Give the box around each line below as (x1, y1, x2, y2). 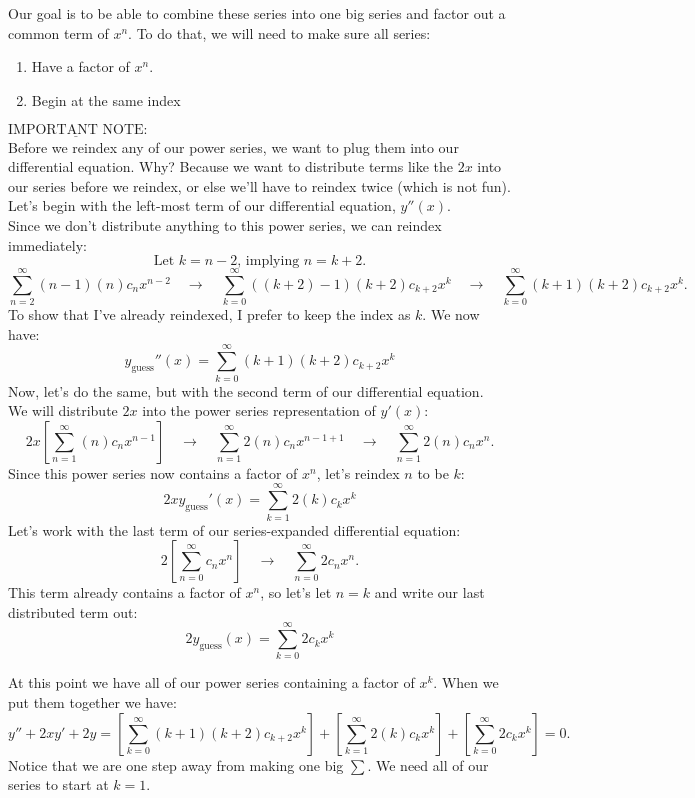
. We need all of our (367, 754, 489, 775)
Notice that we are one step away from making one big (8, 754, 344, 775)
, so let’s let (260, 582, 332, 603)
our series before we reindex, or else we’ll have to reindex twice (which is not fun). (8, 175, 511, 196)
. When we (433, 672, 499, 693)
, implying (237, 254, 300, 269)
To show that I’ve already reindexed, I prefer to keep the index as (8, 304, 411, 325)
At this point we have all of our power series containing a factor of (8, 672, 415, 693)
